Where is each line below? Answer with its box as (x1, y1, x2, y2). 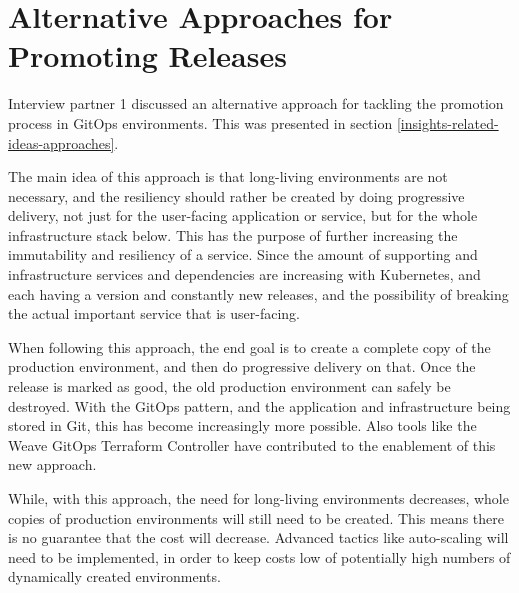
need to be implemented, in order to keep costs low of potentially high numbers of (8, 546, 511, 567)
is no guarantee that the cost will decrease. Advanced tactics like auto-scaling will (8, 527, 509, 548)
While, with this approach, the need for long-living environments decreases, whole (8, 488, 509, 508)
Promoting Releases (8, 35, 287, 76)
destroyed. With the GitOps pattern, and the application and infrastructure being (8, 395, 511, 416)
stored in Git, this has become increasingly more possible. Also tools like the (8, 415, 477, 436)
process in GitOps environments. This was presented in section (8, 112, 393, 133)
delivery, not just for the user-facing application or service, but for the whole (8, 205, 478, 226)
